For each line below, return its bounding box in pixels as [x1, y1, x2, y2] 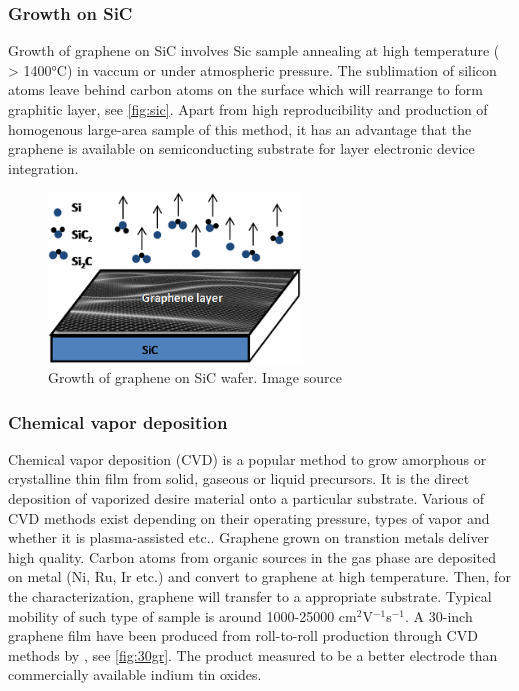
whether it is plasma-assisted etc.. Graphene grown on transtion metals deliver [8, 527, 490, 548]
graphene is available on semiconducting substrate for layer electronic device [8, 138, 475, 159]
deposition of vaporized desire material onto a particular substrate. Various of [8, 488, 484, 509]
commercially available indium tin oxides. [8, 664, 262, 685]
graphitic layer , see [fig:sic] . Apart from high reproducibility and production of [8, 99, 488, 119]
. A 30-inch [405, 605, 473, 626]
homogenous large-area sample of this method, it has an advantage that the [8, 118, 472, 139]
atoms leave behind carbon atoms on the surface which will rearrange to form [8, 79, 483, 100]
